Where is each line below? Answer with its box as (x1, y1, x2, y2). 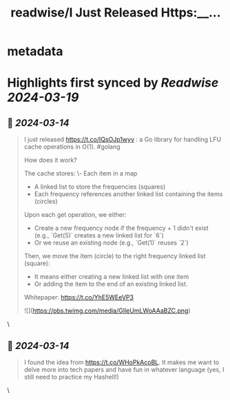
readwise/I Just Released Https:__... (10, 5, 222, 21)
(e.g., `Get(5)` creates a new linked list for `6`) (34, 231, 164, 240)
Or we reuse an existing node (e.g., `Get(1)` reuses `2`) (34, 239, 189, 247)
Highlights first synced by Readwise (7, 75, 219, 91)
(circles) (34, 198, 59, 206)
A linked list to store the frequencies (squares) (34, 182, 166, 191)
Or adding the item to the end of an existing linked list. (34, 280, 188, 288)
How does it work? (23, 156, 78, 165)
